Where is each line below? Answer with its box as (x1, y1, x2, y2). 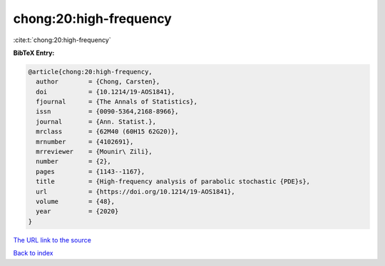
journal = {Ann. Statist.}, (36, 118, 157, 126)
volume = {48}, (36, 198, 115, 205)
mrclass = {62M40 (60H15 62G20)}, (36, 128, 179, 135)
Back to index (13, 249, 53, 257)
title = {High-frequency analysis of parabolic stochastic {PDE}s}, (36, 178, 310, 185)
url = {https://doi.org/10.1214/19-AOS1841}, (36, 188, 235, 195)
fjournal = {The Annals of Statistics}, (36, 98, 197, 106)
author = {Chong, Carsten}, (36, 78, 160, 86)
